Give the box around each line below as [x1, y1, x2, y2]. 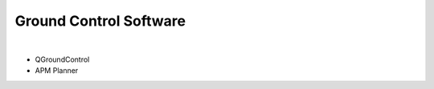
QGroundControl [35, 55, 90, 64]
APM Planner [35, 66, 79, 75]
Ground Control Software [14, 12, 186, 30]
